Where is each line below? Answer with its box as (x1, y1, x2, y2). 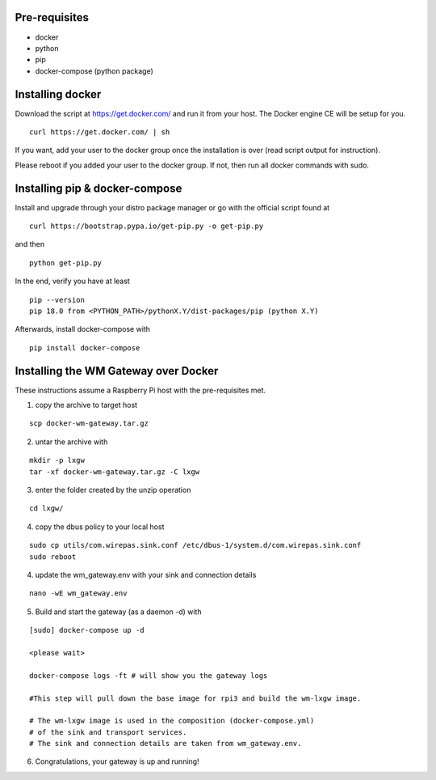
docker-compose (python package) (35, 66, 153, 76)
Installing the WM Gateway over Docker (15, 364, 219, 378)
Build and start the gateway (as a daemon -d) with (35, 607, 202, 617)
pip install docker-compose (29, 343, 140, 352)
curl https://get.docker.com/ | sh (29, 127, 170, 137)
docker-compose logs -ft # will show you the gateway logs (29, 671, 268, 680)
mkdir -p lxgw (29, 456, 85, 465)
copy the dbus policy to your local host (35, 522, 165, 532)
